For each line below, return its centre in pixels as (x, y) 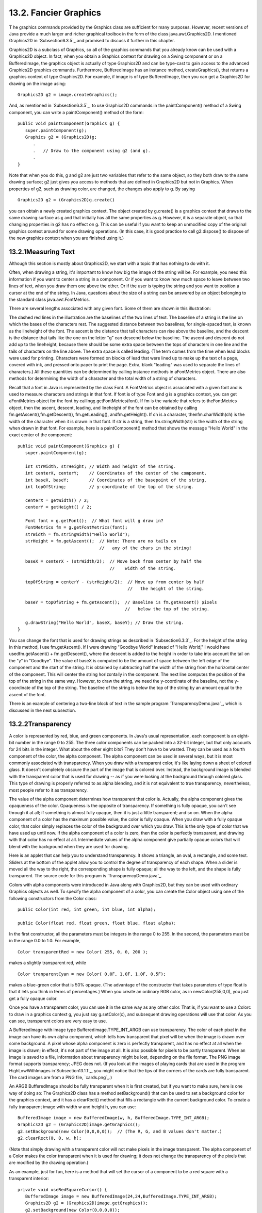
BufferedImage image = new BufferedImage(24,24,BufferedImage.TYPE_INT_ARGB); (121, 1196)
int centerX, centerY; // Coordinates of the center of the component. (116, 473)
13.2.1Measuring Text (42, 252)
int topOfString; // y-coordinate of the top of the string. (109, 487)
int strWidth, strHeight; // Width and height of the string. (101, 466)
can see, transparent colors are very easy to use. (58, 1021)
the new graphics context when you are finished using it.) (66, 238)
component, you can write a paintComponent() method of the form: (76, 112)
